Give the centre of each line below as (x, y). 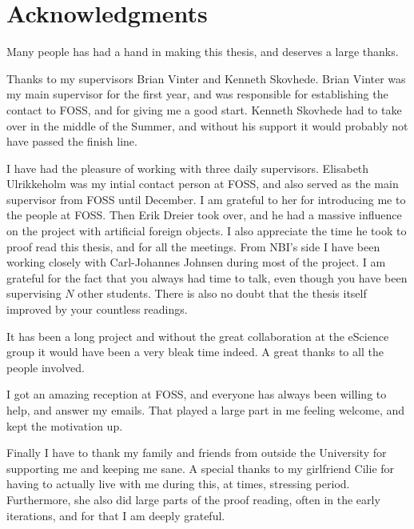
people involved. (46, 367)
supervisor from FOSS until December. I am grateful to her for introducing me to (206, 199)
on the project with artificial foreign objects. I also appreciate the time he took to (207, 231)
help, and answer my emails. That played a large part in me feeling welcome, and (206, 410)
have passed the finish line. (72, 141)
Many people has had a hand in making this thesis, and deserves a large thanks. (203, 52)
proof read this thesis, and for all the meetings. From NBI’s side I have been (193, 246)
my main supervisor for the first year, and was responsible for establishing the (197, 94)
